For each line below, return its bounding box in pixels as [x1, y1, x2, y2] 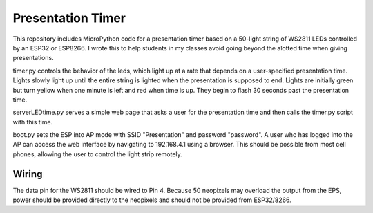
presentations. [12, 54, 55, 62]
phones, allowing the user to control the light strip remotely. [12, 149, 182, 158]
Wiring [12, 168, 43, 180]
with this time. [12, 118, 53, 126]
